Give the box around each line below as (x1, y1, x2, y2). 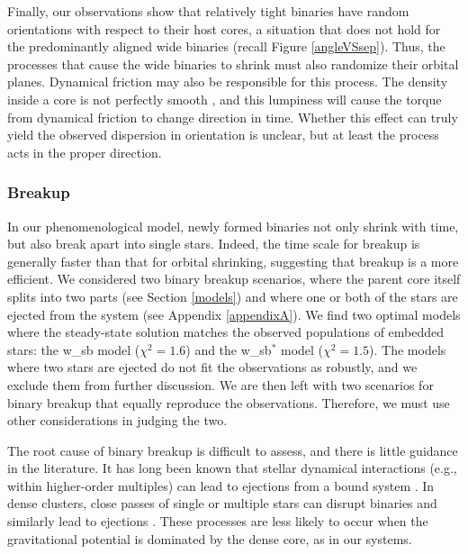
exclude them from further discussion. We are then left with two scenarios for (7, 375, 434, 394)
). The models (369, 340, 446, 359)
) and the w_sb (185, 340, 272, 359)
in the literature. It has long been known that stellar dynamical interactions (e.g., (7, 459, 457, 477)
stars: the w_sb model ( (7, 340, 140, 359)
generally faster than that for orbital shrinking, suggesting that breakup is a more (7, 251, 459, 270)
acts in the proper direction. (7, 142, 162, 161)
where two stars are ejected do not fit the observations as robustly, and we (7, 358, 418, 377)
